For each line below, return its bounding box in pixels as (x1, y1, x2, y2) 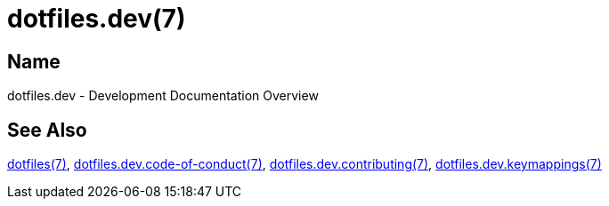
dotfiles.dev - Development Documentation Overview (7, 88, 319, 104)
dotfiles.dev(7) (7, 4, 186, 34)
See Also (7, 118, 87, 141)
